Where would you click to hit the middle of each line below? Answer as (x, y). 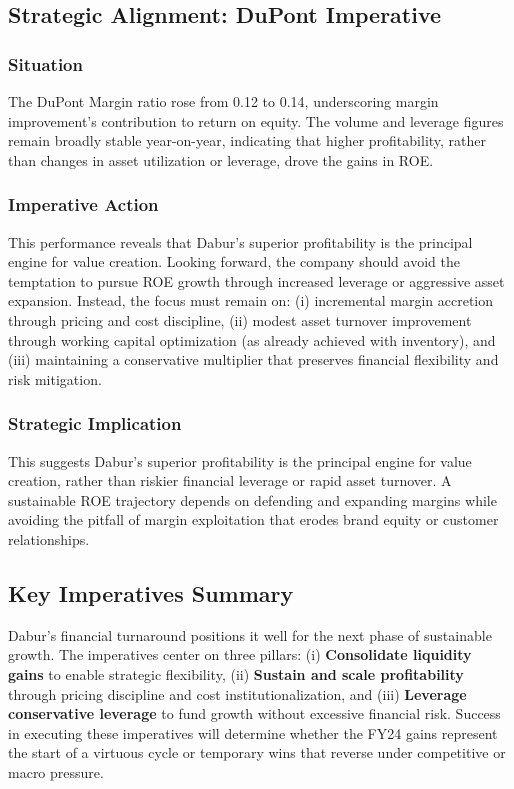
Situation (45, 63)
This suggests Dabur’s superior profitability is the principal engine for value (240, 460)
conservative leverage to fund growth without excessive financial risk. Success (254, 713)
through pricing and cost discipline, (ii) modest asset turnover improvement (240, 319)
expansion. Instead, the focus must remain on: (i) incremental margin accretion (251, 300)
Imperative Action (83, 204)
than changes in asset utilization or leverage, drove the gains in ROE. (221, 159)
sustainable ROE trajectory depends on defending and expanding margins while (252, 499)
